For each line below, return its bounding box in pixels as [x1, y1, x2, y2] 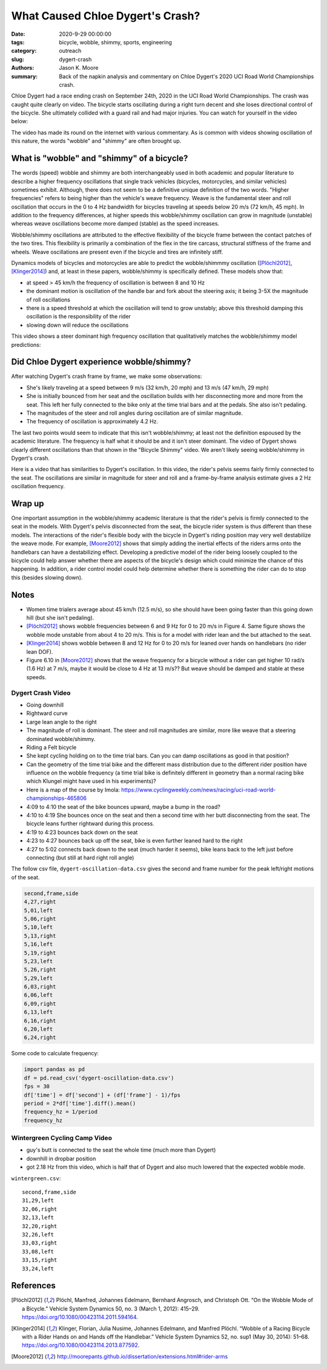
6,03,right [24, 983, 56, 990]
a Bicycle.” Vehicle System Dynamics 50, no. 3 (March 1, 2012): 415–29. [22, 1305, 200, 1312]
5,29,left [24, 975, 53, 982]
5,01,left [24, 907, 53, 914]
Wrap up [11, 498, 45, 509]
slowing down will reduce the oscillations [26, 321, 129, 329]
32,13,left [22, 1214, 54, 1221]
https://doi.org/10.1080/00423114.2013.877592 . [22, 1341, 140, 1349]
